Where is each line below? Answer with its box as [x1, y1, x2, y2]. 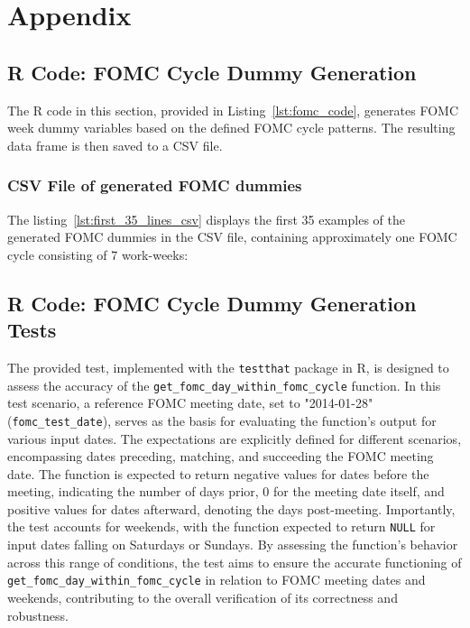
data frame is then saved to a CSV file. [7, 135, 223, 154]
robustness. [7, 605, 69, 624]
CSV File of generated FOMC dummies [7, 174, 302, 197]
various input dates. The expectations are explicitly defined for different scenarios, [7, 429, 462, 448]
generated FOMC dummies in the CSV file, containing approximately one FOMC [7, 227, 457, 246]
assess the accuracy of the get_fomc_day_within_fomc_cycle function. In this [7, 375, 441, 394]
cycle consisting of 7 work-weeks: [7, 245, 189, 263]
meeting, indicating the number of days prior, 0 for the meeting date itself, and [7, 482, 445, 501]
